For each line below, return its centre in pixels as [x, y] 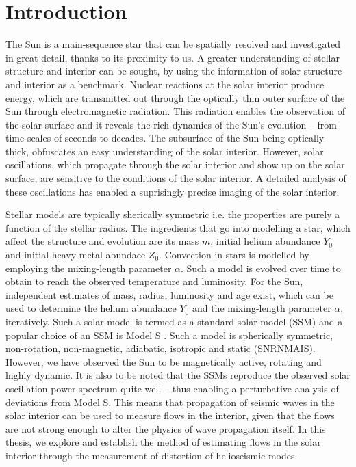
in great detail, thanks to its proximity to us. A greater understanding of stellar [173, 57]
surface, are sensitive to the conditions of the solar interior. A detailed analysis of [176, 178]
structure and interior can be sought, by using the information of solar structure [174, 71]
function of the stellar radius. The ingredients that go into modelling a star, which [178, 227]
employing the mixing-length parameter [89, 268]
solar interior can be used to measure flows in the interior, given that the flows [170, 415]
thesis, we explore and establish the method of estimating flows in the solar [163, 442]
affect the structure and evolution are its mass [102, 241]
